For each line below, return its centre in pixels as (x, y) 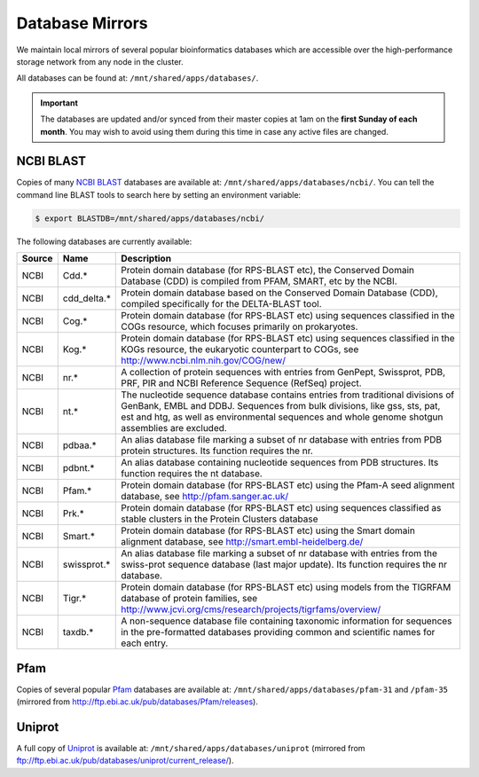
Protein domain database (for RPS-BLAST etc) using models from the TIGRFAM (286, 587)
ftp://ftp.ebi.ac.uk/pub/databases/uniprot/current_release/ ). (125, 761)
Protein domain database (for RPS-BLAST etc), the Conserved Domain (268, 271)
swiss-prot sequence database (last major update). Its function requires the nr (284, 565)
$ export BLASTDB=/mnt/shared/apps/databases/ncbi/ (150, 218)
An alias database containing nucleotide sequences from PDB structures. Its (280, 463)
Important (59, 103)
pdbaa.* (79, 445)
